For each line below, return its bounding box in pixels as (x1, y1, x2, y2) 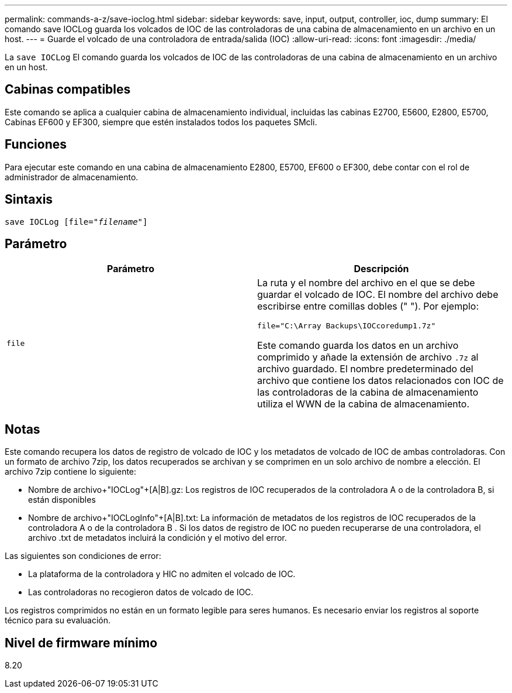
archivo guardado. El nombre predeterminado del (257, 363, 473, 375)
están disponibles (28, 495, 96, 505)
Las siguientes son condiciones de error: (5, 551, 161, 561)
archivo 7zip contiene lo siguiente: (5, 466, 137, 477)
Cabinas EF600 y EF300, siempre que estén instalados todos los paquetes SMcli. (5, 116, 317, 127)
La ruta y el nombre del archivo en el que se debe (257, 277, 475, 289)
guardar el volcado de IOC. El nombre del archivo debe (257, 289, 499, 301)
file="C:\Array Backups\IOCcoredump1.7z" (257, 321, 436, 331)
